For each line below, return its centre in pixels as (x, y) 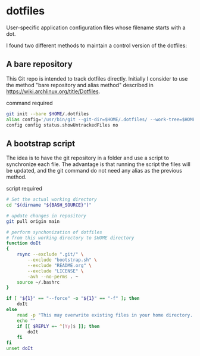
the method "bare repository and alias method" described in (80, 85)
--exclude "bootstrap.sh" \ (62, 260)
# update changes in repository (46, 216)
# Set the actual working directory (51, 200)
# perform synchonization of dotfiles (54, 232)
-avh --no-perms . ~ (53, 277)
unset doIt (20, 349)
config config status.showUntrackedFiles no (62, 125)
